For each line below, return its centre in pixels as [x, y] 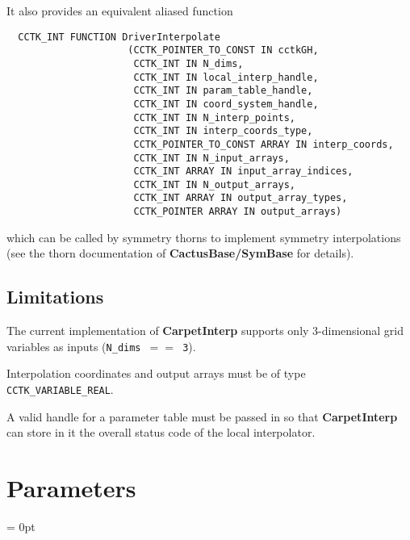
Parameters [71, 488]
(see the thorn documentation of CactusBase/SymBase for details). [180, 253]
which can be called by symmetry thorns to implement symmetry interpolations [204, 237]
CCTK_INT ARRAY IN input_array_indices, [243, 172]
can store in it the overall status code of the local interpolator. [161, 432]
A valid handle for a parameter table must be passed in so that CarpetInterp [202, 416]
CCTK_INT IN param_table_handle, [223, 91]
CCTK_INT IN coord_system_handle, [226, 104]
